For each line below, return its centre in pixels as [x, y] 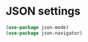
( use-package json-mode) [37, 27]
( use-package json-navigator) [44, 33]
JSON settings [43, 11]
